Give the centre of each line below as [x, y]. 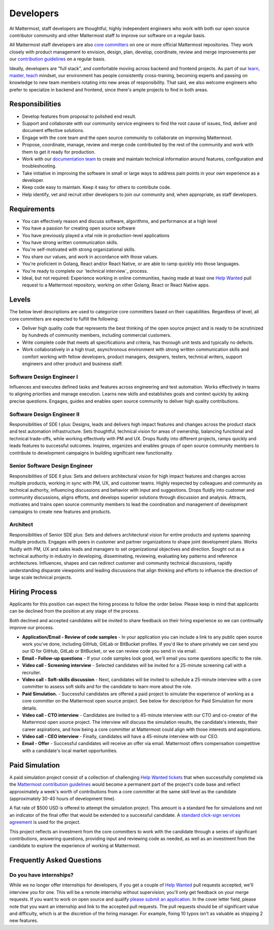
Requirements [32, 209]
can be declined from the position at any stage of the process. [74, 611]
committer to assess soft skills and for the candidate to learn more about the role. [107, 687]
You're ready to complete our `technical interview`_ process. [85, 271]
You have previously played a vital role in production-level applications [96, 235]
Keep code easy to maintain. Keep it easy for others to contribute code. [97, 187]
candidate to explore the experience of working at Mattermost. [75, 846]
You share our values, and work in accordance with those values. [90, 256]
